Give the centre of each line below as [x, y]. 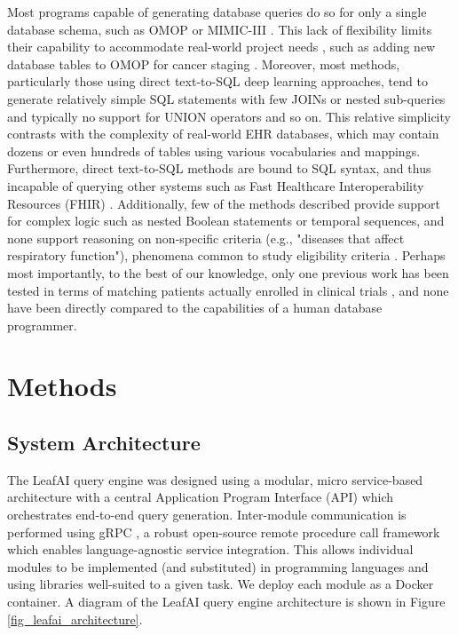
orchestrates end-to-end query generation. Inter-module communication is [207, 515]
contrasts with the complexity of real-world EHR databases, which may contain [223, 134]
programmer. [42, 325]
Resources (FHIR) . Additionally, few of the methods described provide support [224, 203]
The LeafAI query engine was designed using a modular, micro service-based [215, 479]
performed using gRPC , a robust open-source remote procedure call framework [224, 532]
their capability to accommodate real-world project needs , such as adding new [221, 47]
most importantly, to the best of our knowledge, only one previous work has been [228, 272]
